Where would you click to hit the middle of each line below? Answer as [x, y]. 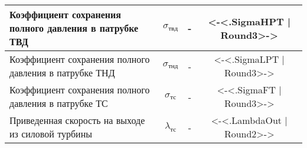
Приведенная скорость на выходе [77, 120]
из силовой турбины [51, 134]
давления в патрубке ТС [59, 103]
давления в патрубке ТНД [62, 73]
